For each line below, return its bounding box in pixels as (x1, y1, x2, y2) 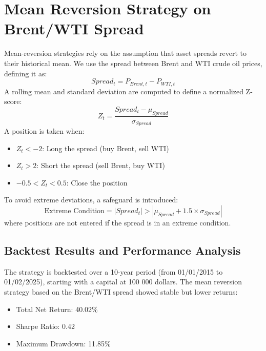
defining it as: (4, 68, 47, 78)
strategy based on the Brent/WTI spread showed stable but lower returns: (4, 286, 238, 297)
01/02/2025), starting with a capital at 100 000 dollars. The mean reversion (4, 276, 242, 287)
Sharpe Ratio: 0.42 (16, 321, 75, 332)
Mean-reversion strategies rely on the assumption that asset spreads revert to (4, 48, 247, 58)
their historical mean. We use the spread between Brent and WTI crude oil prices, (4, 57, 262, 68)
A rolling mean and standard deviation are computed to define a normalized (4, 86, 243, 96)
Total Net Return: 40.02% (16, 303, 98, 314)
